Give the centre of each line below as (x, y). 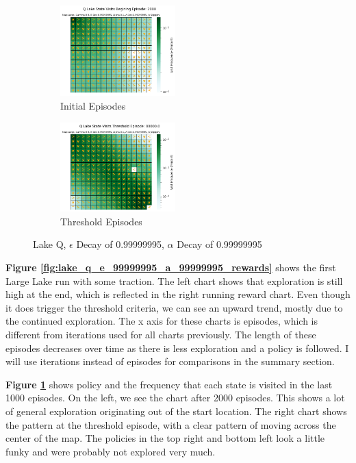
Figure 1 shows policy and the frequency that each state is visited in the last (169, 384)
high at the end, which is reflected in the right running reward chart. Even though (178, 294)
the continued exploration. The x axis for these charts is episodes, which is (162, 321)
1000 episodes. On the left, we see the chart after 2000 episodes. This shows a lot (175, 398)
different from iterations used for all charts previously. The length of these (161, 334)
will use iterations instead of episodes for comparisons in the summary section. (170, 361)
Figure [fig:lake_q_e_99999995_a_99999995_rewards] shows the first (171, 267)
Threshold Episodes (101, 221)
